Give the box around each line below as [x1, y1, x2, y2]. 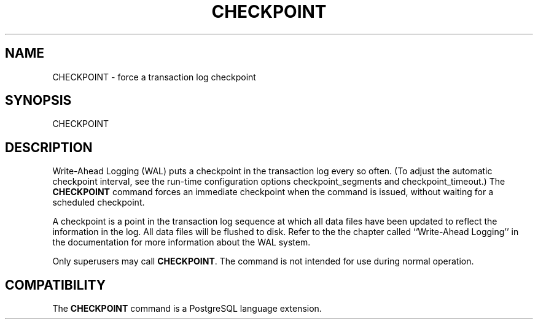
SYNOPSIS [5, 93, 72, 109]
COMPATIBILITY [5, 277, 106, 293]
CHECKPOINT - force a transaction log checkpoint [52, 71, 256, 82]
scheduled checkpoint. [52, 197, 145, 208]
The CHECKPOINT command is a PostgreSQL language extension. [52, 303, 322, 314]
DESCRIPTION [5, 139, 93, 155]
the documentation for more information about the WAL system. [52, 237, 311, 248]
